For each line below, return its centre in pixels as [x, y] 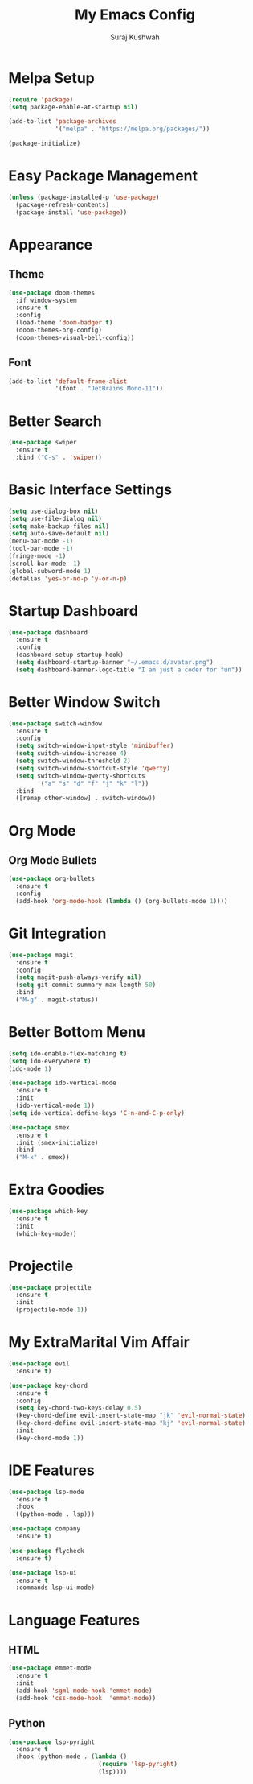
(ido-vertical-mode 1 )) [55, 1106]
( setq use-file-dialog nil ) [55, 518]
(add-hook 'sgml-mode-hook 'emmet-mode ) [84, 1691]
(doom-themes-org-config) [59, 330]
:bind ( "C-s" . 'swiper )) [59, 457]
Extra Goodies [56, 1190]
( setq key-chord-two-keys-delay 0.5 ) [79, 1408]
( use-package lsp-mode [46, 1492]
